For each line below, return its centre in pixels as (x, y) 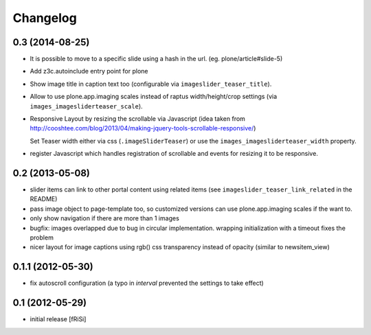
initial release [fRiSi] (58, 319)
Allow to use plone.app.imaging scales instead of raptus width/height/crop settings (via (154, 97)
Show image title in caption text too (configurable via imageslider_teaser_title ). (151, 84)
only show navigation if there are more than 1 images (105, 218)
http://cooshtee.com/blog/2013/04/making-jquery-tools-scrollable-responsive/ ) (143, 128)
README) (44, 199)
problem (42, 238)
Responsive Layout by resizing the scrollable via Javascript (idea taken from (137, 119)
